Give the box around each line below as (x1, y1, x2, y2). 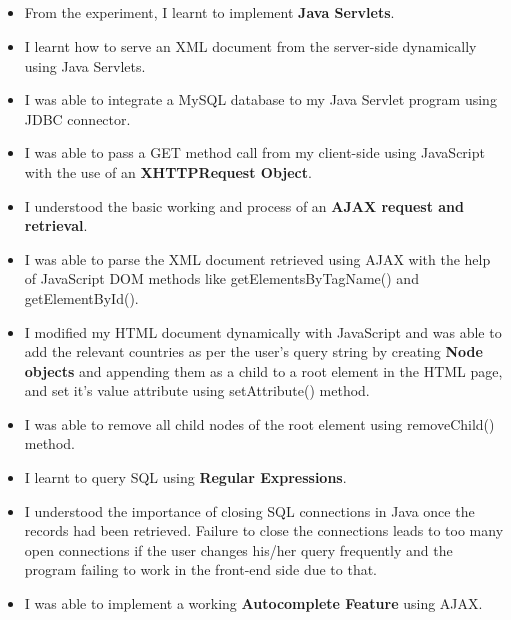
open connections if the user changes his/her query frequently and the (24, 539, 453, 560)
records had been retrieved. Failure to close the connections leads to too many (24, 520, 504, 541)
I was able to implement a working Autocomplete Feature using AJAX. (24, 593, 483, 614)
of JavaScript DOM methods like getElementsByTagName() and (24, 268, 419, 289)
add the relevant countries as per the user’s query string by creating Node (24, 341, 483, 362)
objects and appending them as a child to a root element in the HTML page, (24, 360, 503, 381)
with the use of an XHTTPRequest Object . (24, 161, 312, 182)
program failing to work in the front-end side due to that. (24, 559, 378, 580)
